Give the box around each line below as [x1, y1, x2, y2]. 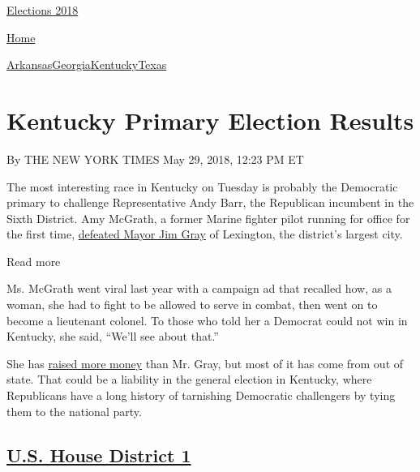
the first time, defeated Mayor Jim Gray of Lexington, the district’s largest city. [6, 225, 403, 242]
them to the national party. [6, 402, 142, 419]
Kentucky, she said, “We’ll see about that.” [6, 328, 219, 345]
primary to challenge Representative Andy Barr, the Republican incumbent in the [6, 194, 414, 211]
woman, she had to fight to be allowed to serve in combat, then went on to [6, 296, 378, 313]
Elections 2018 [6, 2, 79, 18]
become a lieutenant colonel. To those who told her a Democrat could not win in [6, 311, 408, 328]
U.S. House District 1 [6, 442, 191, 467]
